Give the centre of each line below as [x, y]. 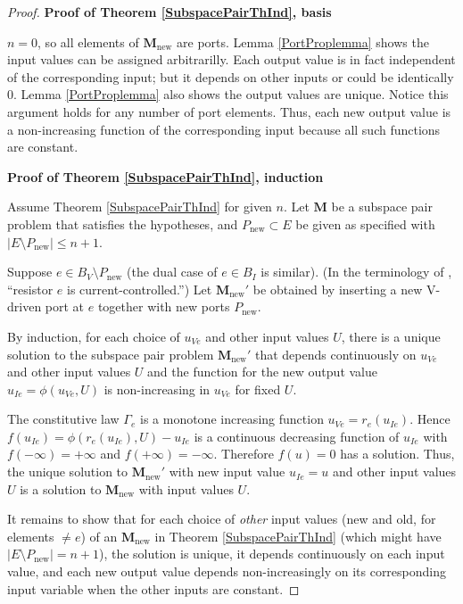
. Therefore [244, 454]
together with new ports [164, 306]
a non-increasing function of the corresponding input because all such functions [224, 129]
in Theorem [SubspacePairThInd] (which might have [298, 536]
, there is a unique [391, 336]
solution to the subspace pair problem [111, 354]
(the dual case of [172, 272]
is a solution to [61, 488]
